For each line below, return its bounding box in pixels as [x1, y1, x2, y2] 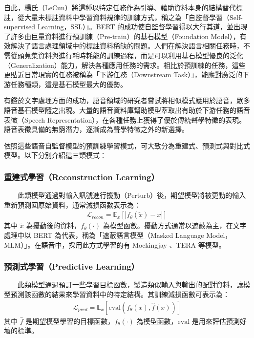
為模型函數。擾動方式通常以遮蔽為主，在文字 [103, 220, 247, 231]
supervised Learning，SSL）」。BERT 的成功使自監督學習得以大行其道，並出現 [4, 21, 248, 32]
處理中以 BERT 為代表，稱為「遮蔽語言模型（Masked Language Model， [4, 230, 232, 240]
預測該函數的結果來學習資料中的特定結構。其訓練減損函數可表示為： [10, 289, 230, 299]
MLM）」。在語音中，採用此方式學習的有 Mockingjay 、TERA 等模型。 [4, 239, 226, 250]
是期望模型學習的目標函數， [25, 316, 115, 326]
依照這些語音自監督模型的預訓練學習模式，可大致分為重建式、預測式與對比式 [4, 140, 250, 150]
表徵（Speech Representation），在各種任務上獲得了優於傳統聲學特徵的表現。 [4, 114, 246, 125]
